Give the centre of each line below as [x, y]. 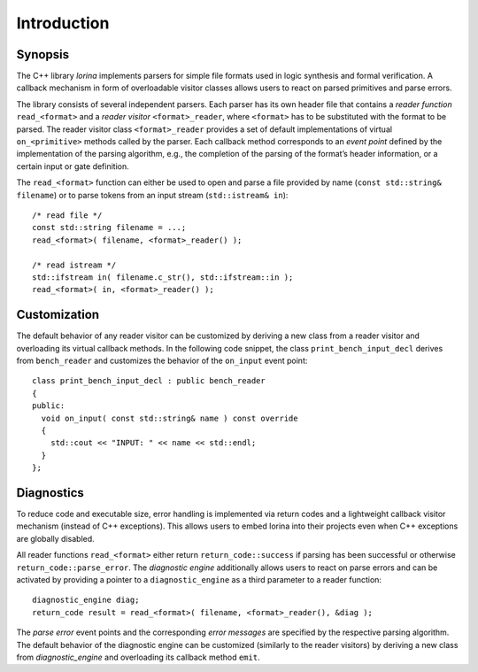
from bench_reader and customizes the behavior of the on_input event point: [162, 360]
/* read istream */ [74, 265]
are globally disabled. [55, 538]
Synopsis [43, 54]
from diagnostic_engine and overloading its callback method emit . [138, 657]
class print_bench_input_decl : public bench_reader [149, 381]
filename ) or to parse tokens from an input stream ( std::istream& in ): [152, 195]
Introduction [63, 23]
